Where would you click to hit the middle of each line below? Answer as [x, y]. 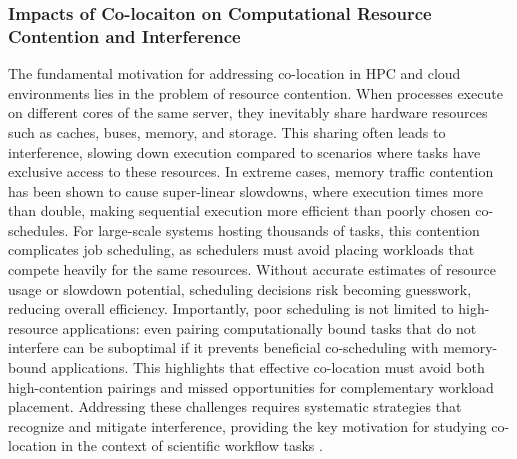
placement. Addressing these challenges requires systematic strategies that [235, 406]
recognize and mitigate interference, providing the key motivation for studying [247, 425]
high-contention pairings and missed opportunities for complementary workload [251, 386]
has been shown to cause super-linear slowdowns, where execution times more [246, 190]
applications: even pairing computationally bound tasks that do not [269, 327]
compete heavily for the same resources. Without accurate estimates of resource [252, 269]
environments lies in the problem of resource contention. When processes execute [255, 92]
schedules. [38, 229]
